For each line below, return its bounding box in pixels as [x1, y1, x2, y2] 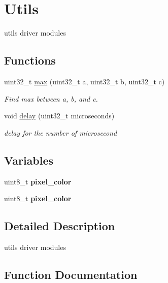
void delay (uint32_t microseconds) [4, 110, 115, 121]
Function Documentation [4, 266, 138, 282]
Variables [4, 152, 54, 168]
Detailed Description [4, 218, 115, 234]
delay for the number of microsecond [4, 127, 117, 138]
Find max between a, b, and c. [4, 93, 98, 104]
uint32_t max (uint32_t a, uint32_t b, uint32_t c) [4, 76, 165, 86]
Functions [4, 52, 56, 68]
